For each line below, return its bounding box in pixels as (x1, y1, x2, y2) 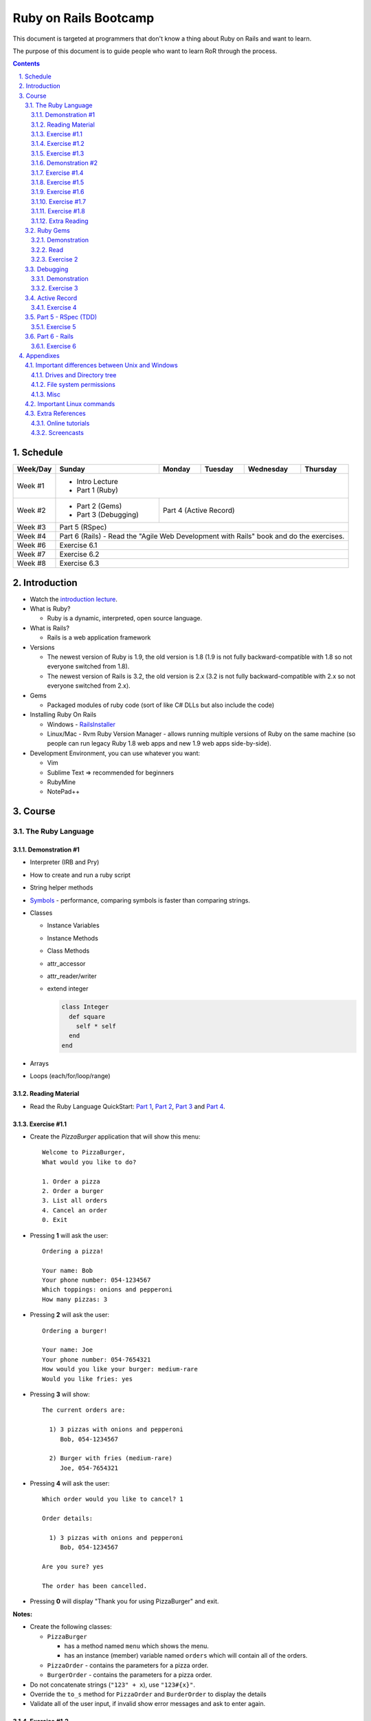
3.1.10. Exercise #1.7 (31, 197, 86, 206)
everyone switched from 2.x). (47, 682, 131, 690)
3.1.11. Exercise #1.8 (31, 207, 85, 215)
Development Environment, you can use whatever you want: (30, 749, 201, 757)
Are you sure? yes (42, 1563, 104, 1571)
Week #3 (16, 522, 46, 532)
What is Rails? (30, 624, 70, 632)
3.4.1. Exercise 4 (31, 304, 77, 312)
